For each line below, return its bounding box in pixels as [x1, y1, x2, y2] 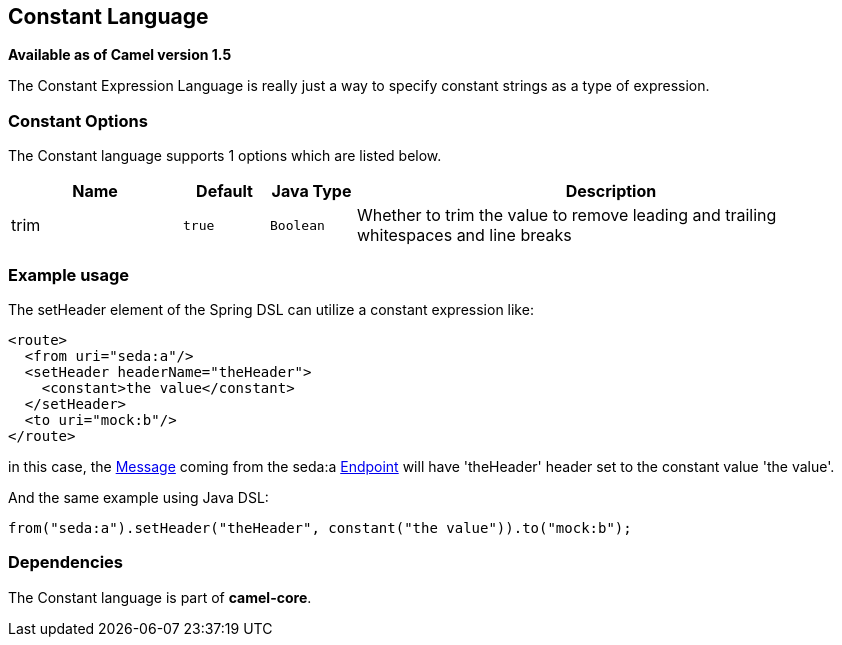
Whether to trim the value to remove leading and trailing [357, 205, 777, 226]
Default [196, 181, 253, 202]
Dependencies [8, 552, 124, 573]
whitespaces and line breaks [357, 225, 572, 246]
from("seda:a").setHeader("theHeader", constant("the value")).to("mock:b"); [8, 519, 632, 536]
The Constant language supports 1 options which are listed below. [8, 147, 442, 165]
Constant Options [8, 110, 148, 131]
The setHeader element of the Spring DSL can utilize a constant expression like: [8, 300, 534, 318]
